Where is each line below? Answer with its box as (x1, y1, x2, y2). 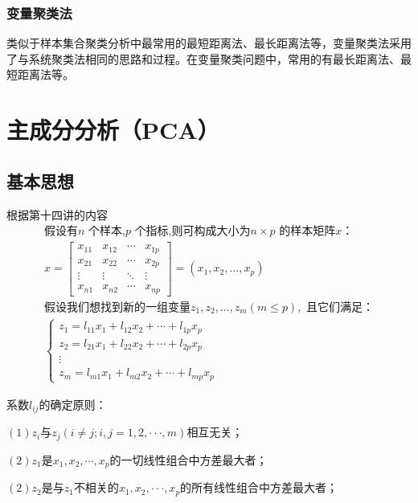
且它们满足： (306, 301, 375, 313)
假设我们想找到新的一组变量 (43, 301, 191, 313)
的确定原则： (39, 395, 107, 412)
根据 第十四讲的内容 (6, 206, 108, 223)
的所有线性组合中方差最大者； (180, 479, 338, 496)
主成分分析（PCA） (6, 113, 220, 146)
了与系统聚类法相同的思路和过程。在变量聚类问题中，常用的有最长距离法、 (6, 50, 400, 67)
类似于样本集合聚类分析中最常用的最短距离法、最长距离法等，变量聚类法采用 (6, 35, 412, 51)
